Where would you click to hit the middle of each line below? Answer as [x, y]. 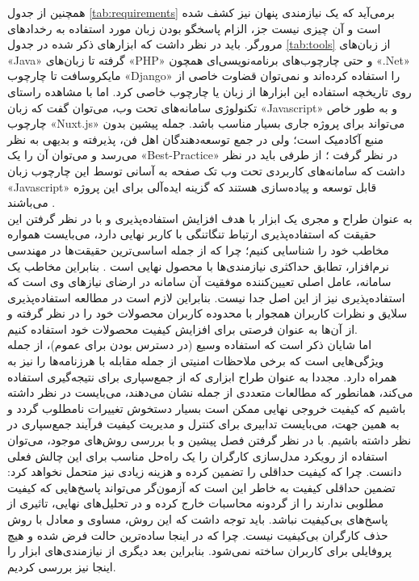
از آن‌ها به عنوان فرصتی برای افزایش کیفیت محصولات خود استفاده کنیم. [182, 328]
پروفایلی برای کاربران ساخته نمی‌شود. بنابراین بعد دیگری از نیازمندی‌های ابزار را [200, 551]
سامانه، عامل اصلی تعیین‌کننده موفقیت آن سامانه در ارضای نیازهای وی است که [199, 282]
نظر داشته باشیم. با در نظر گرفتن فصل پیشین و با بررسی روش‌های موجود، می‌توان [209, 440]
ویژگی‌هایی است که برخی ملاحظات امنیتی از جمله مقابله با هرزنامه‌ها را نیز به [196, 361]
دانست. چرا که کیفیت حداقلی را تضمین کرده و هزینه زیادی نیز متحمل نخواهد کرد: [205, 472]
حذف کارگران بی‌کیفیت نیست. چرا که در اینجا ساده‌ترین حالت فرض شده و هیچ [198, 535]
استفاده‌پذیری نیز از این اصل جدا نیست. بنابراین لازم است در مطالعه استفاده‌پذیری [206, 297]
